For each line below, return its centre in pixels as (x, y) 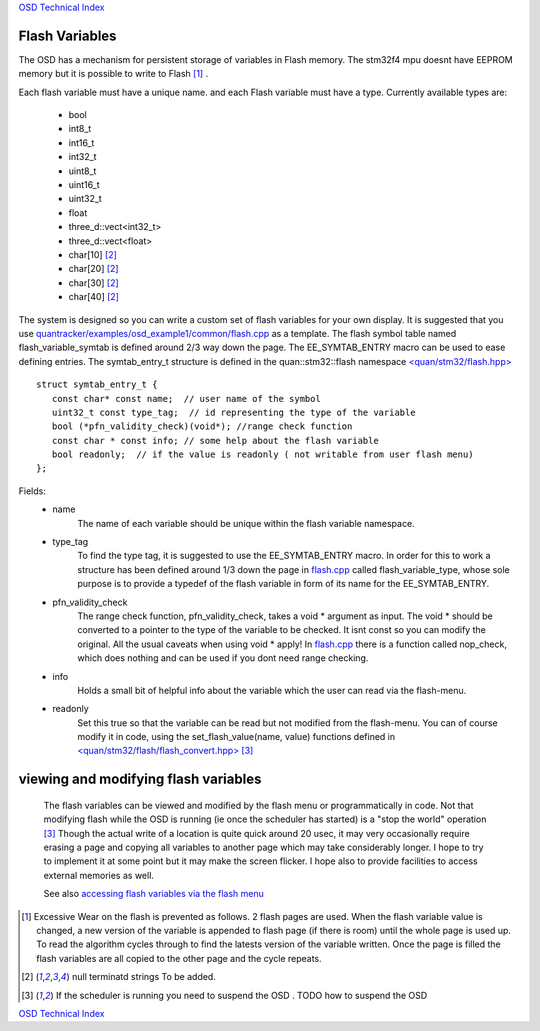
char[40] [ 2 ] (94, 297)
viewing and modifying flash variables (140, 779)
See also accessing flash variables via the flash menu (154, 894)
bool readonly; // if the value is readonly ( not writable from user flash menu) (262, 454)
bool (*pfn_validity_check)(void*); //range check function (202, 426)
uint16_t (84, 185)
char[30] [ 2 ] (93, 282)
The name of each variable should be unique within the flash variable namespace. (246, 523)
